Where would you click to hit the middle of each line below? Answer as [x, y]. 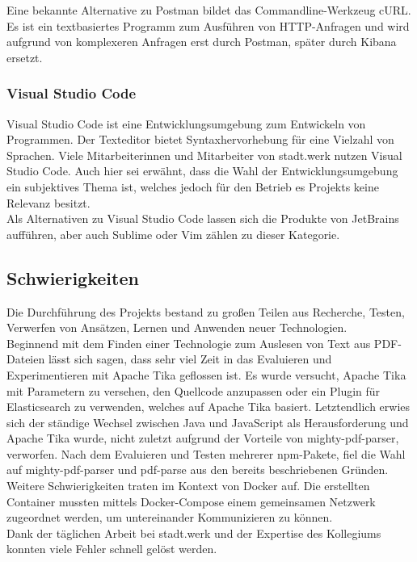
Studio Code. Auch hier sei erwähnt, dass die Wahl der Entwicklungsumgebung [202, 171]
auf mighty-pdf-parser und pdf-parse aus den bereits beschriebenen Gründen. [198, 470]
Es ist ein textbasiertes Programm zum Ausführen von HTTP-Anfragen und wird [208, 25]
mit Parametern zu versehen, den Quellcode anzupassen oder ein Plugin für [194, 390]
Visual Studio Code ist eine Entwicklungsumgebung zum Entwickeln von [186, 123]
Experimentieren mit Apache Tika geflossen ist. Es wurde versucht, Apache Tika [206, 374]
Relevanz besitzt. [48, 202]
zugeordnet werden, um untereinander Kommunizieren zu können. [170, 517]
